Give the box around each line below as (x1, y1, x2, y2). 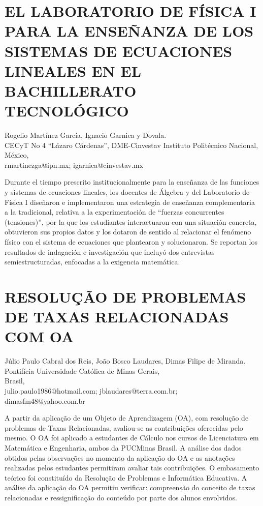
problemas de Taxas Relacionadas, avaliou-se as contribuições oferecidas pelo (5, 422, 243, 433)
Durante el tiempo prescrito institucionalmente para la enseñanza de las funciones (5, 176, 259, 187)
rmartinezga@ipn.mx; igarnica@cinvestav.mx (5, 159, 143, 170)
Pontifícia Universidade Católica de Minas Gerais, (5, 365, 160, 376)
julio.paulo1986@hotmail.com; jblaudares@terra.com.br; (5, 385, 178, 396)
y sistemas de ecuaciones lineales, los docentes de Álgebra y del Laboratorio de (5, 187, 250, 197)
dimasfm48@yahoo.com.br (5, 395, 85, 406)
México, (5, 150, 29, 160)
